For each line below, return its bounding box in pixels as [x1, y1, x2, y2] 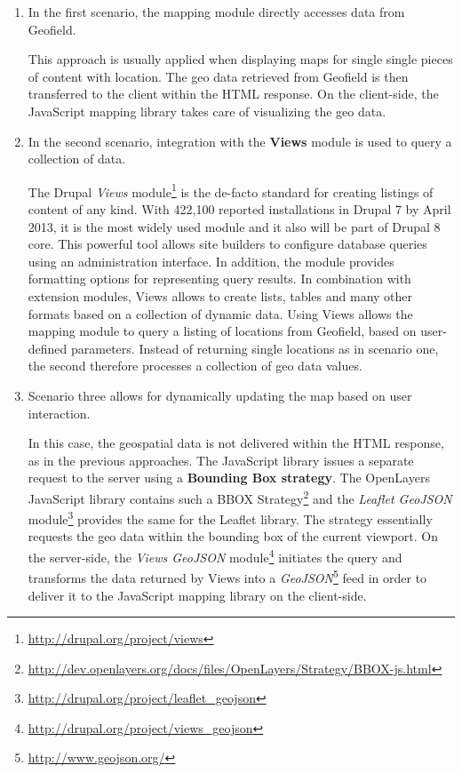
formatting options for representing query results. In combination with [28, 269, 411, 288]
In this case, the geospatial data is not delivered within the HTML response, [28, 434, 444, 452]
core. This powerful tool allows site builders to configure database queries [28, 235, 427, 253]
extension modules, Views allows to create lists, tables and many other [28, 286, 413, 305]
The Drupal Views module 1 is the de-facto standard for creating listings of [28, 179, 434, 201]
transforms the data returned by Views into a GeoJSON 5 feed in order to [28, 566, 427, 586]
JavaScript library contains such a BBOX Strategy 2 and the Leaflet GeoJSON [28, 486, 452, 507]
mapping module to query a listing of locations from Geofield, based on [28, 322, 417, 340]
